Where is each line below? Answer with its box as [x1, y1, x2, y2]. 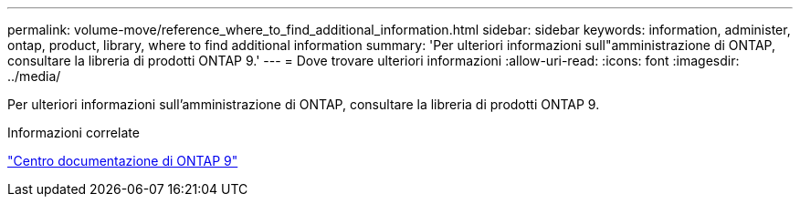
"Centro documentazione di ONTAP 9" [7, 153, 238, 168]
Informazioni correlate [7, 125, 140, 140]
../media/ [7, 68, 61, 84]
